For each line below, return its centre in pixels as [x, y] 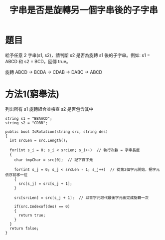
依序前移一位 [16, 175]
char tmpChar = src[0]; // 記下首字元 [54, 160]
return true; [32, 215]
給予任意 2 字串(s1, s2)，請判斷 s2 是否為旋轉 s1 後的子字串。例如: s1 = [78, 55]
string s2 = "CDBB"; [27, 123]
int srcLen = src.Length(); [39, 140]
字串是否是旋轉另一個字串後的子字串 [83, 10]
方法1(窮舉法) [32, 94]
